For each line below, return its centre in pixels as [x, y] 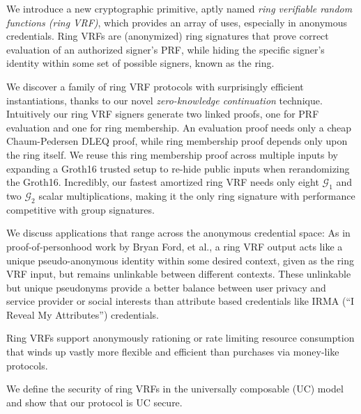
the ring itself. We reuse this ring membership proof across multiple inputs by [172, 154]
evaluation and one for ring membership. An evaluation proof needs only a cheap [179, 127]
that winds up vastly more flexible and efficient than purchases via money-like [173, 352]
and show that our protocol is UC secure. [94, 402]
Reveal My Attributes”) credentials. [83, 314]
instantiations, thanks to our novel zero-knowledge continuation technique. [164, 100]
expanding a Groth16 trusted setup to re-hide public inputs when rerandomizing [178, 168]
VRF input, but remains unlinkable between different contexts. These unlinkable [179, 274]
